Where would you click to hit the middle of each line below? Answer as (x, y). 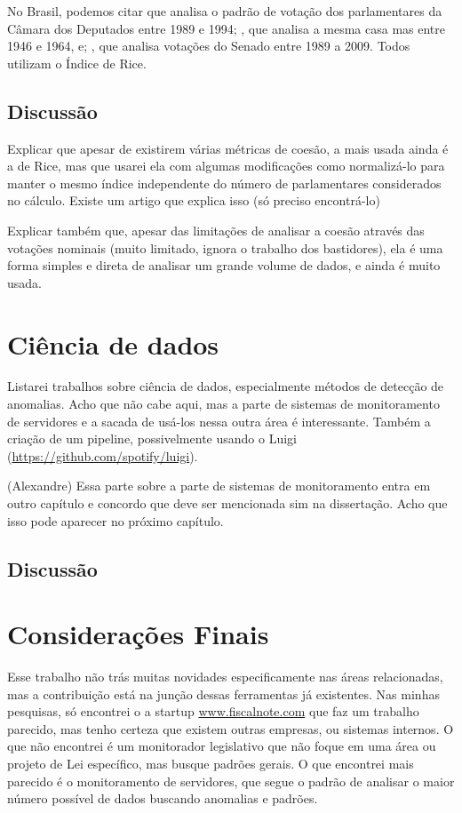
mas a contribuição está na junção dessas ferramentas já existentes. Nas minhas (223, 693)
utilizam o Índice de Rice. (77, 63)
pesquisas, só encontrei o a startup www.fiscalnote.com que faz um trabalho (213, 711)
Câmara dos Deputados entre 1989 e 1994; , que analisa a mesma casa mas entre (227, 28)
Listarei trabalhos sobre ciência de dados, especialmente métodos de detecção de (226, 386)
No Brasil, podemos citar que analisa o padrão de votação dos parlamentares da (225, 11)
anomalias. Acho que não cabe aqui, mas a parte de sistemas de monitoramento (223, 404)
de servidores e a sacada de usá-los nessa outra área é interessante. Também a (219, 421)
